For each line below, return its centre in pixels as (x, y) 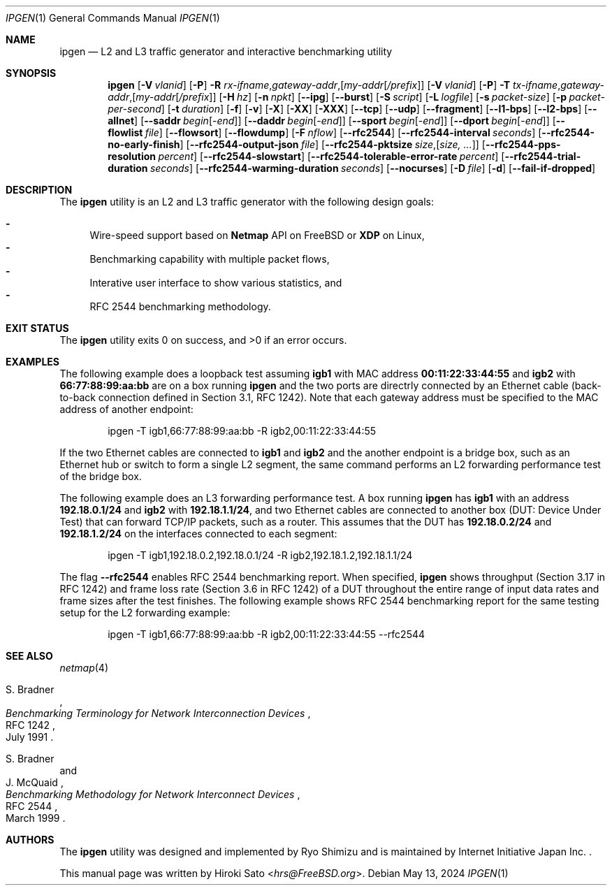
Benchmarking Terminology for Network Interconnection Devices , (158, 713)
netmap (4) (84, 668)
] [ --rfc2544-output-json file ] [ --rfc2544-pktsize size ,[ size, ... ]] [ (333, 144)
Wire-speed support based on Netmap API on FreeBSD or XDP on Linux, (257, 235)
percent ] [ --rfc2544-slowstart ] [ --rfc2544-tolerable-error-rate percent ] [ (331, 156)
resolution (132, 156)
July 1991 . (30, 737)
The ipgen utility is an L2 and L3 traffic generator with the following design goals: (247, 202)
